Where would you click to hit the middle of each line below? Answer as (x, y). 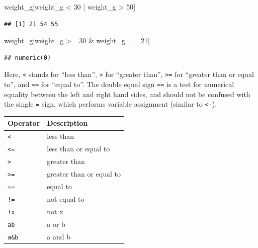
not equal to (66, 198)
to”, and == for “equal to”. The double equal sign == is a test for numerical (119, 84)
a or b (56, 224)
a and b (59, 236)
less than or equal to (78, 149)
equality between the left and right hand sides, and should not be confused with (127, 94)
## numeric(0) (28, 58)
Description (67, 123)
